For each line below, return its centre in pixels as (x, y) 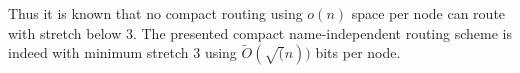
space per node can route (428, 13)
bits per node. (358, 52)
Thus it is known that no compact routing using (155, 13)
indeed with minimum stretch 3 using (122, 52)
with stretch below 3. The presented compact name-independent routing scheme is (260, 32)
